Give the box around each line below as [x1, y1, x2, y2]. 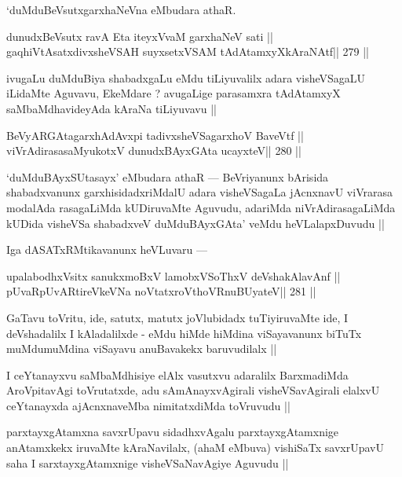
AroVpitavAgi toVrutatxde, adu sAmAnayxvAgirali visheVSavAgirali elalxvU [6, 382, 380, 398]
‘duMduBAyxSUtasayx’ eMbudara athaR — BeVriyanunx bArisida [6, 168, 329, 185]
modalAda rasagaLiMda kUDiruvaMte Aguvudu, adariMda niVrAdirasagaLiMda [6, 199, 396, 215]
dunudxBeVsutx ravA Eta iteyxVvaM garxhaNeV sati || [6, 28, 273, 44]
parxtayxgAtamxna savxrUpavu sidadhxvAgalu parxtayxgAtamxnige [6, 424, 339, 440]
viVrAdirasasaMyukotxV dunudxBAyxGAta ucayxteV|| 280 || [6, 142, 301, 159]
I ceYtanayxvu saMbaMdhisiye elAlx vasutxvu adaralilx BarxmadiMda [6, 366, 349, 383]
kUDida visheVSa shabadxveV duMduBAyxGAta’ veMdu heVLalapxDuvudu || [6, 215, 385, 231]
